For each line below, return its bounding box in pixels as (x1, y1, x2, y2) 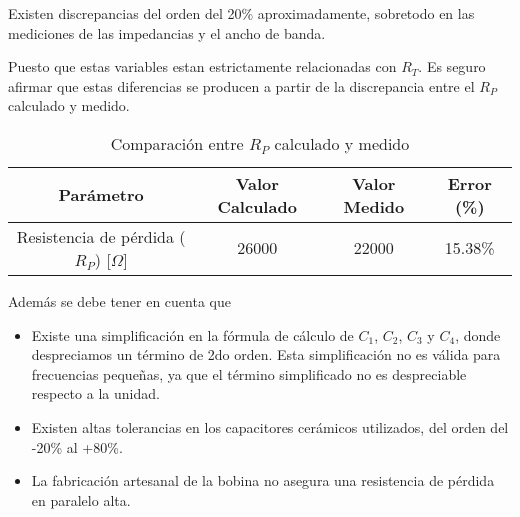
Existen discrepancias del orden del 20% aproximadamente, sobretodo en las (8, 3, 475, 23)
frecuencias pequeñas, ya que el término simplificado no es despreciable (31, 363, 467, 384)
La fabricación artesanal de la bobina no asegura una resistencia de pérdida (31, 470, 495, 491)
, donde (455, 324, 501, 345)
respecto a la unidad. (31, 383, 160, 404)
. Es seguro (418, 56, 486, 77)
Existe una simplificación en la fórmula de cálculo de (31, 324, 354, 345)
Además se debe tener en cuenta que (8, 290, 231, 311)
